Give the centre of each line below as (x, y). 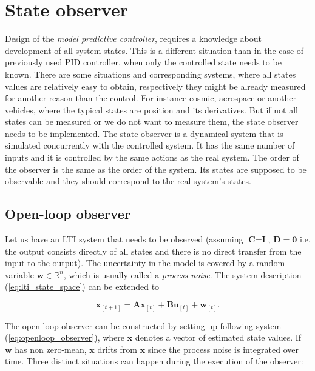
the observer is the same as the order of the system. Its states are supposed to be (156, 169)
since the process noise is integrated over (223, 349)
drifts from (117, 349)
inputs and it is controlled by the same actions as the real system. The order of (152, 157)
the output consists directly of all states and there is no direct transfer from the (153, 251)
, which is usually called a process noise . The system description (182, 274)
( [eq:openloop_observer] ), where (65, 337)
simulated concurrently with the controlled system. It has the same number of (150, 145)
